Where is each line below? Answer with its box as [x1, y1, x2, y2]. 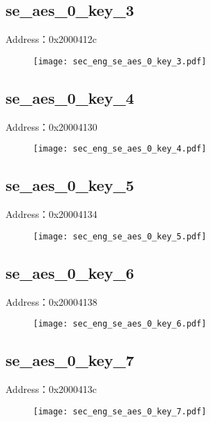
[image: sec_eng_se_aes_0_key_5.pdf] [33, 231, 207, 241]
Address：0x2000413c [6, 382, 97, 396]
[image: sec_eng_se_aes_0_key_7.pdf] [33, 406, 207, 416]
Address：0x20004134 [6, 207, 97, 221]
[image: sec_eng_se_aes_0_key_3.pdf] [33, 56, 207, 66]
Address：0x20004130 [6, 119, 97, 134]
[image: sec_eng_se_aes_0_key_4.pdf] [33, 144, 207, 154]
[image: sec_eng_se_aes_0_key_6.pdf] [33, 319, 207, 329]
